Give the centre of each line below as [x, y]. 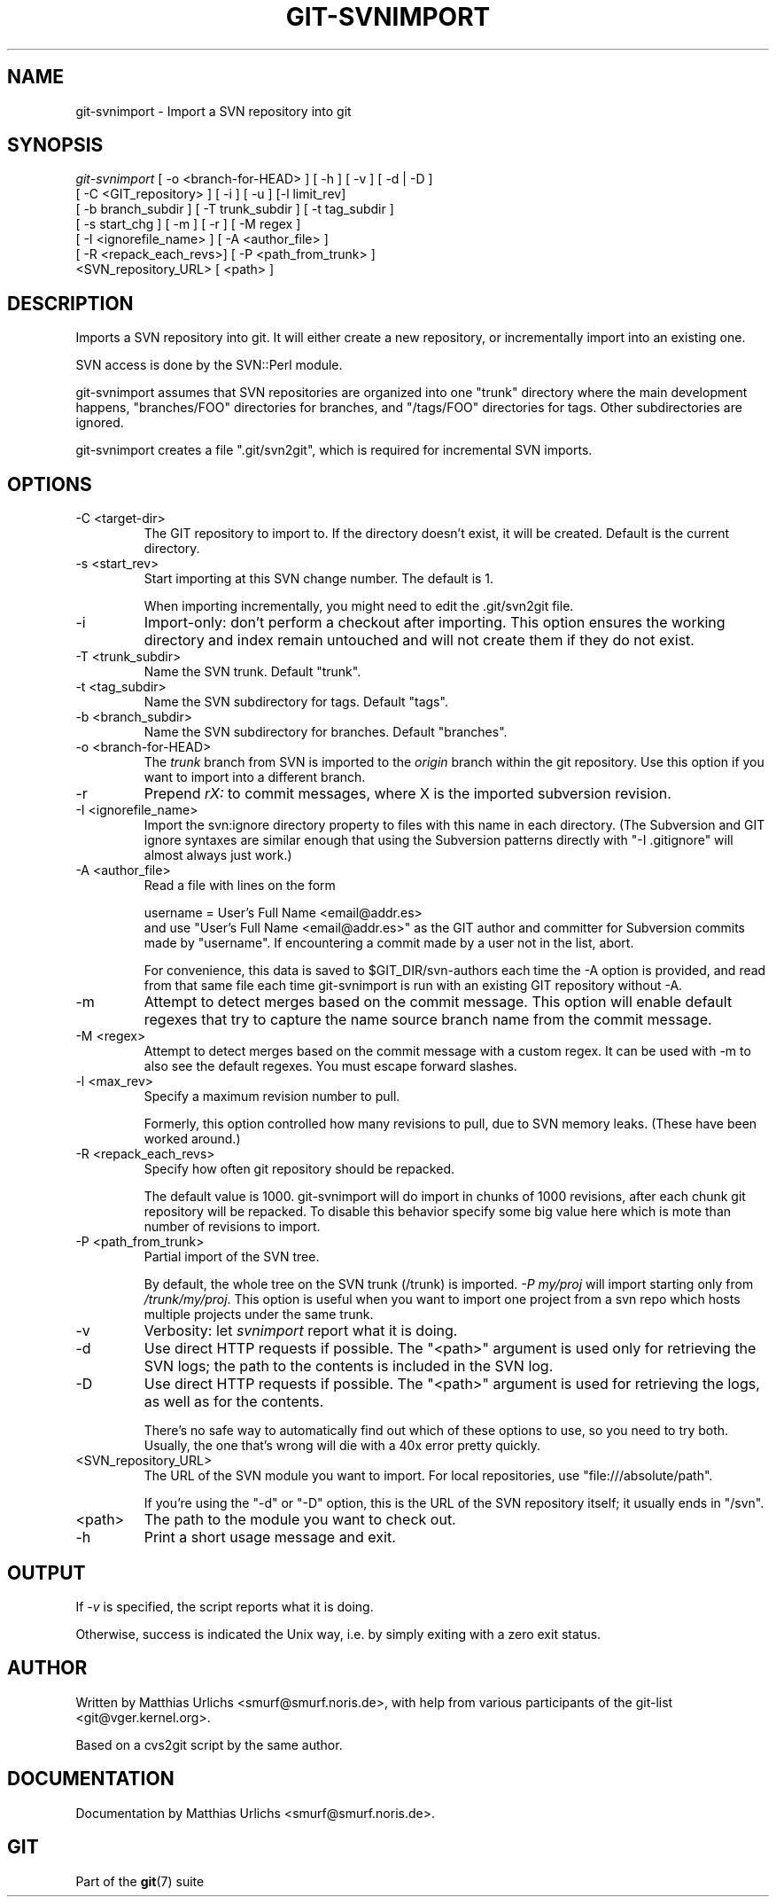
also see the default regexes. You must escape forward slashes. [330, 1066]
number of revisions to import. [232, 1227]
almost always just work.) [218, 855]
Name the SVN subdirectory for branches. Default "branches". [326, 732]
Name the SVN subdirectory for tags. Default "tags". [296, 702]
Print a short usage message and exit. [270, 1537]
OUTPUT [47, 1572]
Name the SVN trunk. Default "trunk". [252, 672]
